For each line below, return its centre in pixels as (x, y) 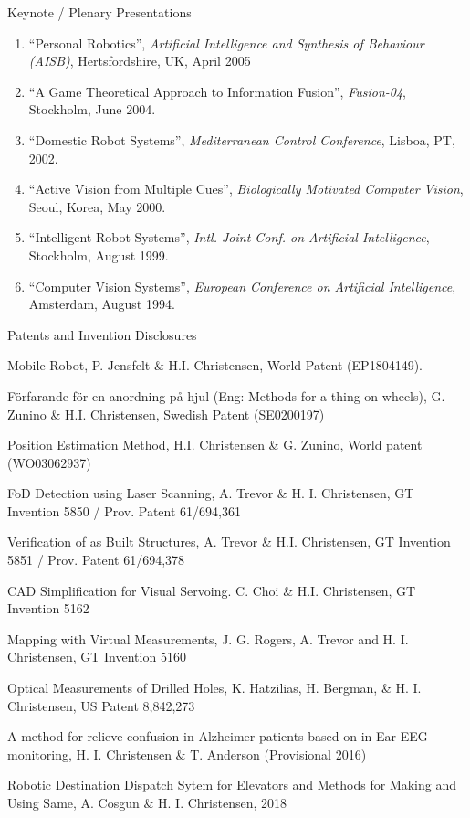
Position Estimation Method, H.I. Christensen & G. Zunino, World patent (215, 445)
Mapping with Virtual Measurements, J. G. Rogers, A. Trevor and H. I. (208, 638)
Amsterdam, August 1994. (102, 304)
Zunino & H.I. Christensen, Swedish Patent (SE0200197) (166, 414)
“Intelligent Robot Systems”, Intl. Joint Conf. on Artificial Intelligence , (229, 237)
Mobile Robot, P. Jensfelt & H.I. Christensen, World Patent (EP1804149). (215, 365)
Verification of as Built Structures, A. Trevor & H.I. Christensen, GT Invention (229, 542)
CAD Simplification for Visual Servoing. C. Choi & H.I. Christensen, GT (212, 590)
